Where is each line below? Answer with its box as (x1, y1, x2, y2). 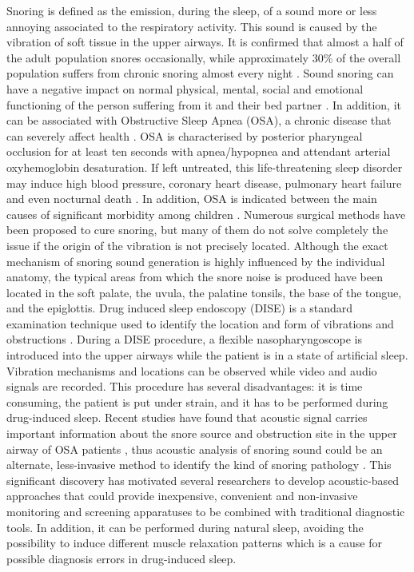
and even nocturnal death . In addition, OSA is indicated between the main (6, 190, 377, 207)
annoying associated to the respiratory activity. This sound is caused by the (6, 18, 377, 34)
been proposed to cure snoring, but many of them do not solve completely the (6, 221, 388, 238)
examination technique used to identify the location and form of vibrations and (6, 315, 394, 332)
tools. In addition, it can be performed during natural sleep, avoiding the (6, 518, 364, 535)
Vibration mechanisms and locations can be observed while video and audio (6, 362, 377, 379)
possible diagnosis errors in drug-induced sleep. (6, 550, 237, 566)
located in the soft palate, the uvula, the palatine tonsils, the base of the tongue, (6, 284, 402, 300)
